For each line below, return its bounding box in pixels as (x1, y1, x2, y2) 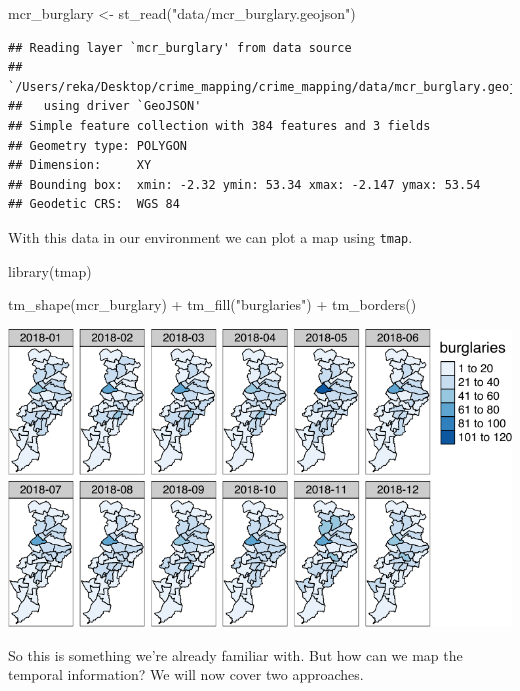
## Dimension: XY (8, 158, 152, 173)
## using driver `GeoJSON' (8, 99, 202, 114)
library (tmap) (8, 260, 92, 281)
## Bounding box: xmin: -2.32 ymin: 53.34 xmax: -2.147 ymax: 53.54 (8, 177, 481, 192)
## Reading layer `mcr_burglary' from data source (8, 40, 352, 55)
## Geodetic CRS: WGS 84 (8, 197, 180, 212)
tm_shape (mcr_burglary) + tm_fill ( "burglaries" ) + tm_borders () (8, 294, 417, 315)
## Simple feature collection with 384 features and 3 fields (8, 118, 431, 133)
